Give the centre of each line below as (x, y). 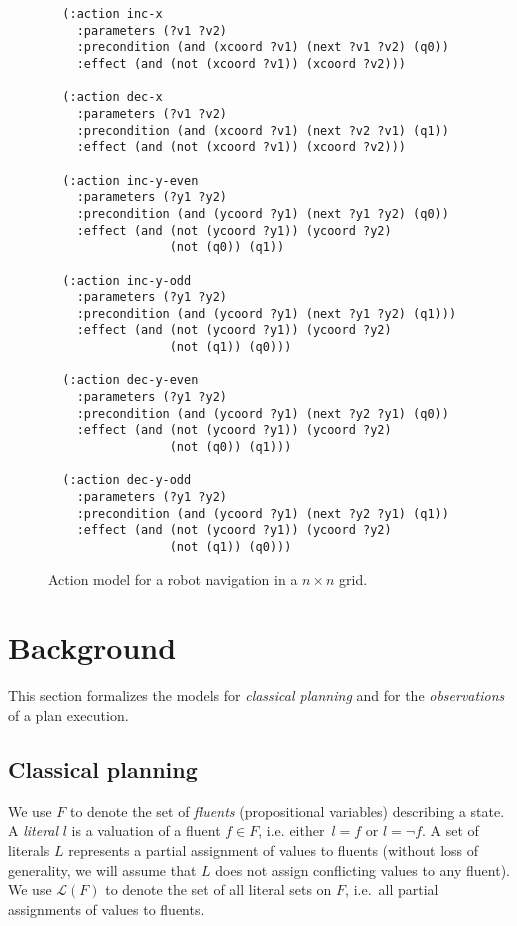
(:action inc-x (112, 14)
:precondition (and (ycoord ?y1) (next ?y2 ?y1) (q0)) (262, 413)
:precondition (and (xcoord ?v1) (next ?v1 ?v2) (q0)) (262, 47)
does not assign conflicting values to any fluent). (362, 869)
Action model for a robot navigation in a (173, 578)
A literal (33, 830)
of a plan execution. (68, 714)
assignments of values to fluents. (106, 908)
